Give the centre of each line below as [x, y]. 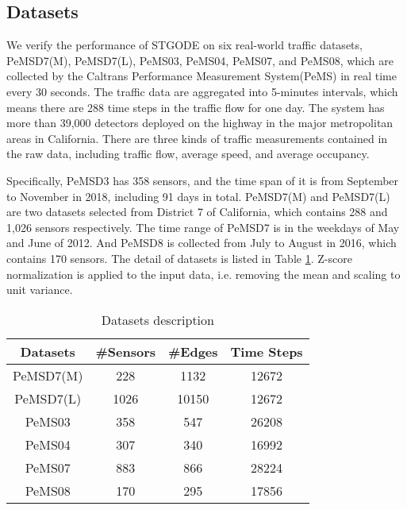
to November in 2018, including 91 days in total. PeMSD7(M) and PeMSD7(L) [198, 196]
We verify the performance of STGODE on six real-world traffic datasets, [184, 45]
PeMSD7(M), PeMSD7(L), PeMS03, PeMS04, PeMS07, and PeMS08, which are [200, 60]
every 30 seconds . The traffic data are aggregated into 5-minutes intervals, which [202, 91]
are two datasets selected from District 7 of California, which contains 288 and [197, 212]
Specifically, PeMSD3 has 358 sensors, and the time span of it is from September [203, 180]
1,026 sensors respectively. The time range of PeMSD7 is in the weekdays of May [203, 227]
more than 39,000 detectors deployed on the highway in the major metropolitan [200, 123]
